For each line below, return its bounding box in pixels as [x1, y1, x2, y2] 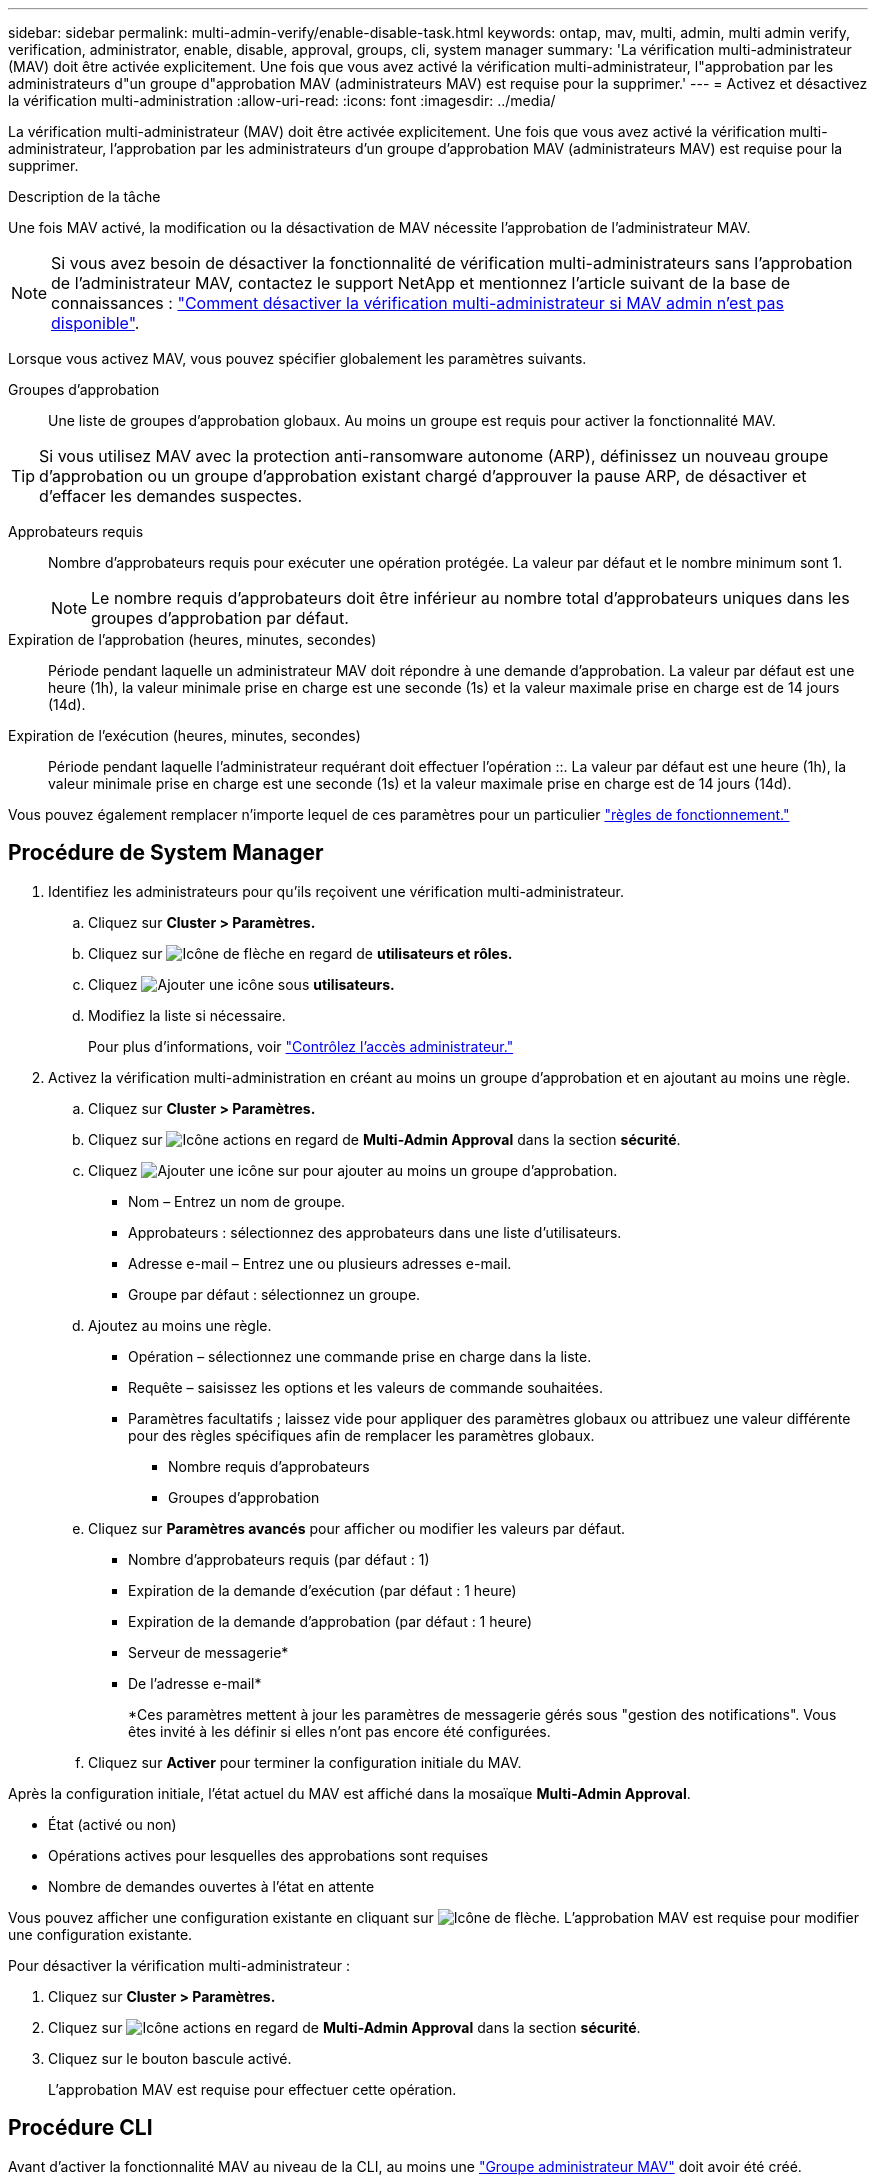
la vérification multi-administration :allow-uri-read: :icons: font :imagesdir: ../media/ [8, 92, 556, 109]
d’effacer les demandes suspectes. [39, 486, 303, 506]
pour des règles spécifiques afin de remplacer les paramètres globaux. [128, 1426, 595, 1444]
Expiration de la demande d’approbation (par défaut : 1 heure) [128, 1612, 533, 1630]
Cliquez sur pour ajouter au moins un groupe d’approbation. [88, 1161, 618, 1179]
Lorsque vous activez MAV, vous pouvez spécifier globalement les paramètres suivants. [8, 350, 587, 367]
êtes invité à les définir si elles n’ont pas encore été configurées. [128, 1722, 551, 1740]
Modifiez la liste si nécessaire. [88, 1006, 286, 1024]
